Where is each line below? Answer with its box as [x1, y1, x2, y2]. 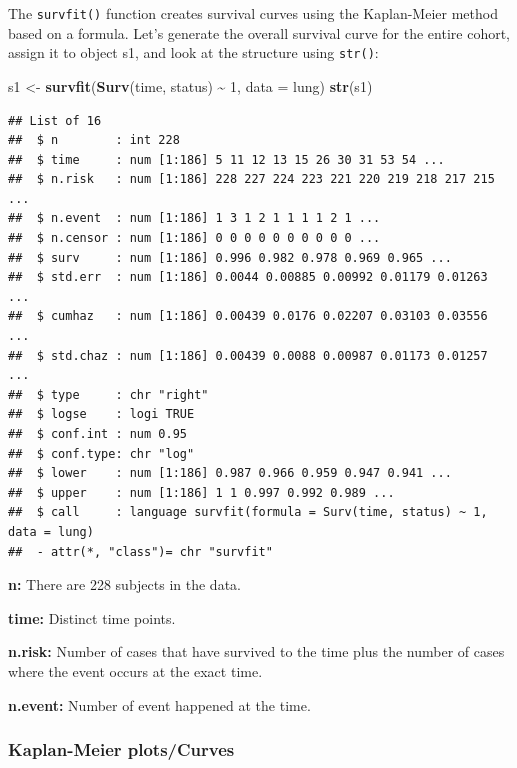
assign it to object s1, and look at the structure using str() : [8, 42, 379, 63]
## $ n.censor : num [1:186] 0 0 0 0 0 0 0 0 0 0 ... [8, 231, 381, 246]
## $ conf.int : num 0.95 [8, 427, 187, 441]
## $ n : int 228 [8, 133, 180, 148]
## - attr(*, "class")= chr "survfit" [8, 544, 273, 559]
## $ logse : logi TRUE [8, 407, 195, 422]
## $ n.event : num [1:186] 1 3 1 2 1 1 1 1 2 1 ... [8, 211, 381, 226]
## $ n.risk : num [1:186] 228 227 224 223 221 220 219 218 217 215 [8, 172, 495, 187]
